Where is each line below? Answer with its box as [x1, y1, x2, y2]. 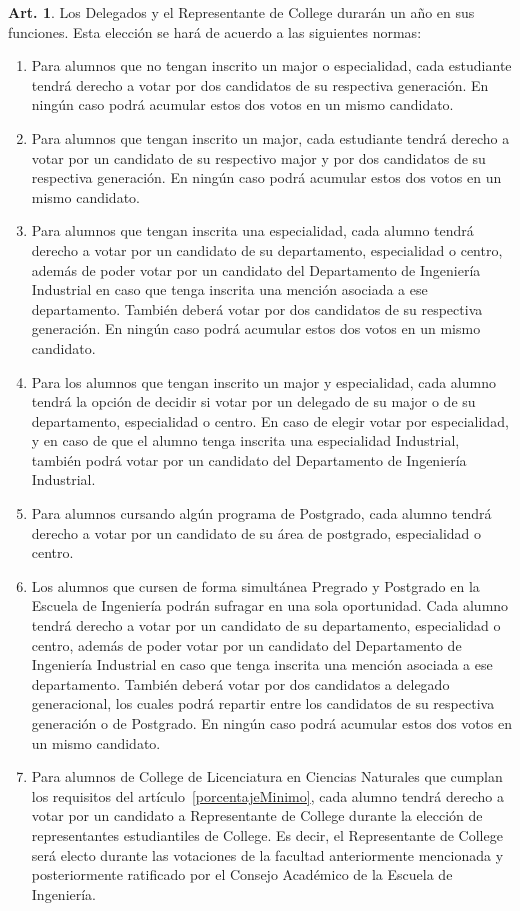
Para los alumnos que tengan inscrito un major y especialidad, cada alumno [31, 371, 496, 392]
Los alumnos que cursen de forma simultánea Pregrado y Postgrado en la [31, 575, 480, 596]
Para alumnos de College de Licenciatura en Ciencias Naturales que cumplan [31, 766, 503, 787]
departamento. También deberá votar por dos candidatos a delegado [31, 673, 450, 694]
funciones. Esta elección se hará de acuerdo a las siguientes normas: [8, 21, 422, 42]
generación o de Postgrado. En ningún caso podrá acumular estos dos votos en [31, 713, 512, 733]
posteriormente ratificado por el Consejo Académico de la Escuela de [31, 864, 453, 885]
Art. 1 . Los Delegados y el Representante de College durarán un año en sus [8, 2, 475, 22]
